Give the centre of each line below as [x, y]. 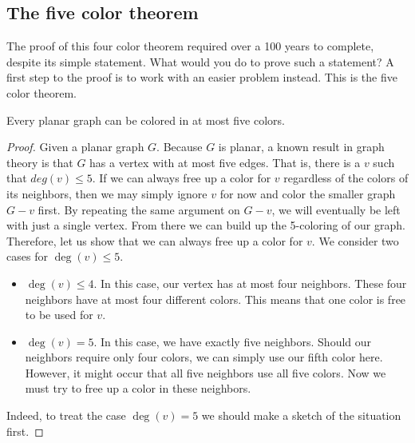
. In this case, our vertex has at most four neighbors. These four [250, 283]
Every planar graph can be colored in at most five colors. [146, 120]
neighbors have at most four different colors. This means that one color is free [215, 299]
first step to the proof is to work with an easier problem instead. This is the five [202, 77]
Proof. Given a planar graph [75, 147]
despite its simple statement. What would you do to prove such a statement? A [200, 61]
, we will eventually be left [336, 209]
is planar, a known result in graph [301, 147]
